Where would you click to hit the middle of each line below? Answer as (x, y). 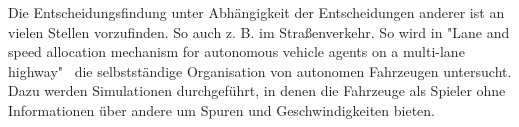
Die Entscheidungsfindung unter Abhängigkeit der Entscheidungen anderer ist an (256, 12)
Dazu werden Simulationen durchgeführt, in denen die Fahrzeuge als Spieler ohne (257, 90)
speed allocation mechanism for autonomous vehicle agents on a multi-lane (236, 51)
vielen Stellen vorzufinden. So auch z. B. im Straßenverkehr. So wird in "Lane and (259, 31)
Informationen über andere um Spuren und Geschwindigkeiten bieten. (221, 109)
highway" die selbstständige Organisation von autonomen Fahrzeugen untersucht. (260, 70)
